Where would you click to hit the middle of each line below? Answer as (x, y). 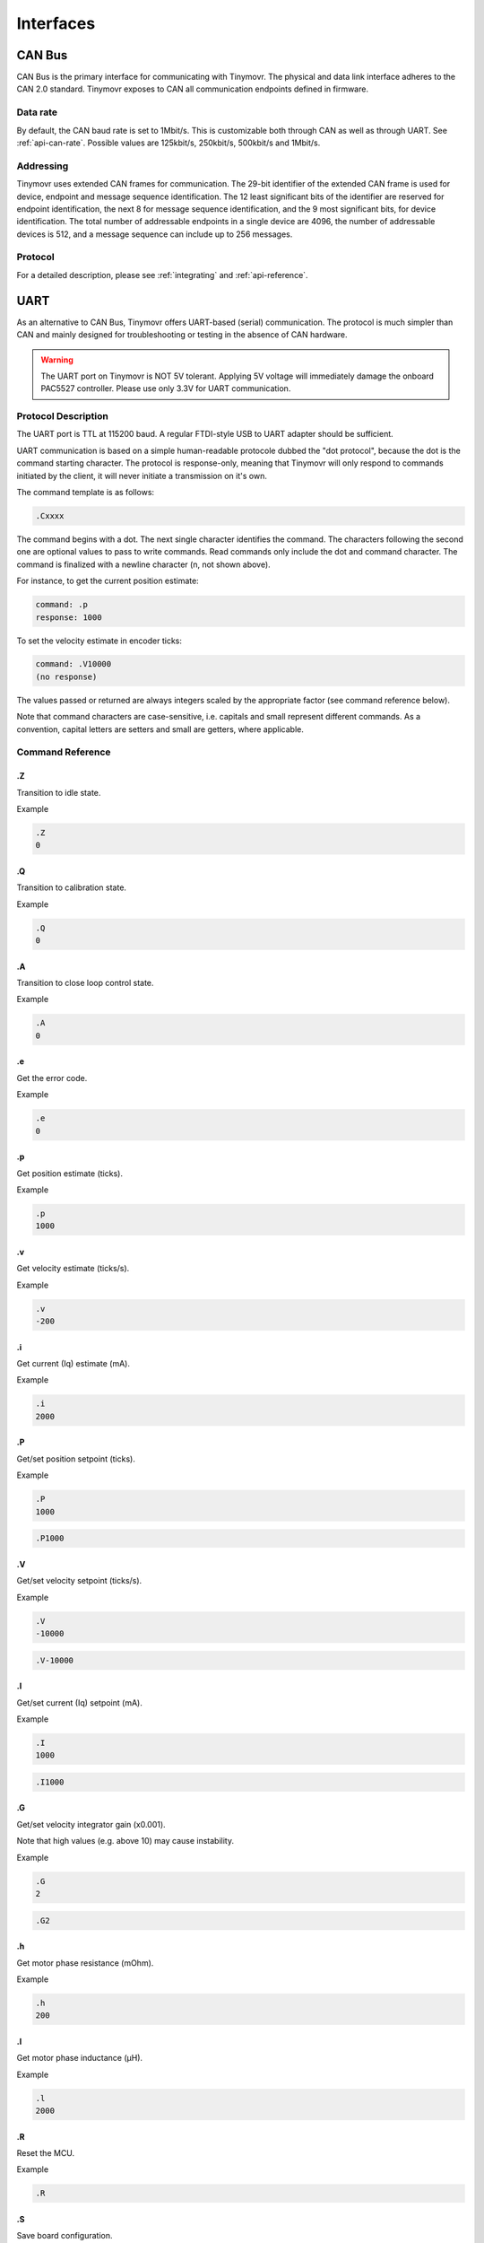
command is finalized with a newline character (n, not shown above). (143, 564)
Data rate (37, 112)
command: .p (62, 605)
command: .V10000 (73, 664)
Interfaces (56, 23)
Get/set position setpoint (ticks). (76, 1459)
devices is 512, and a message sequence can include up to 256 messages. (155, 234)
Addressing (43, 166)
